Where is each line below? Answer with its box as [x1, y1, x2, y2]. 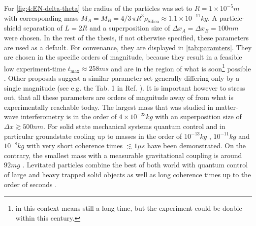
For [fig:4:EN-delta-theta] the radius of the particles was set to [4, 3, 192, 13]
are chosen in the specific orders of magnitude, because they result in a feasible [4, 52, 242, 62]
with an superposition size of [155, 111, 242, 122]
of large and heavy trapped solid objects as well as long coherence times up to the [4, 169, 251, 179]
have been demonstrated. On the [147, 140, 246, 151]
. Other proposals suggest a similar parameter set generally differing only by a [4, 73, 240, 83]
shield [4, 23, 22, 33]
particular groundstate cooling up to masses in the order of [4, 130, 182, 141]
